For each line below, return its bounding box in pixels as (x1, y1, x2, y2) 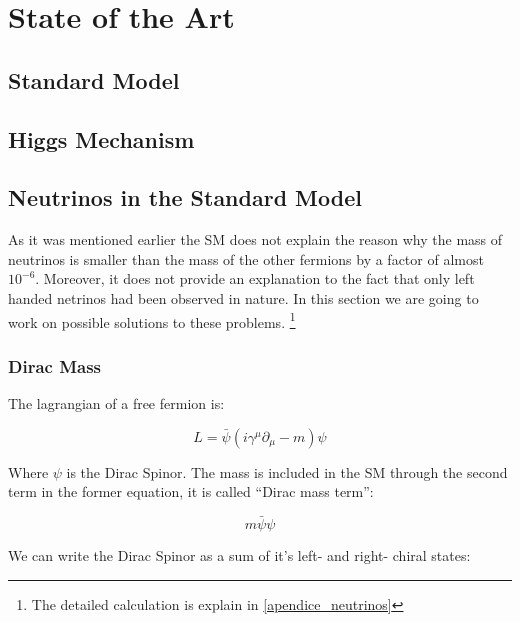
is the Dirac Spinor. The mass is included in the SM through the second (66, 461, 508, 482)
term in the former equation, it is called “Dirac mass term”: (8, 481, 374, 502)
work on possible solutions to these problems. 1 (8, 308, 296, 332)
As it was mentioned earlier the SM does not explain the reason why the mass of (8, 229, 503, 250)
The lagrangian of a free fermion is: (8, 392, 225, 413)
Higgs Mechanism (8, 123, 195, 154)
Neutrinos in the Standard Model (8, 182, 362, 213)
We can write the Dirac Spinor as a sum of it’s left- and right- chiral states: (8, 544, 471, 565)
